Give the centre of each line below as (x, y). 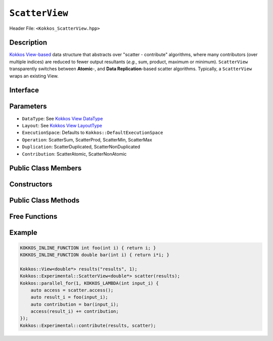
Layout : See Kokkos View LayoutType (62, 125)
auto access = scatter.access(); (72, 290)
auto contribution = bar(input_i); (75, 304)
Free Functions (33, 216)
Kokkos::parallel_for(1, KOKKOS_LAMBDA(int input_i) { (89, 283)
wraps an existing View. (34, 76)
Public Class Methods (44, 200)
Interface (24, 90)
